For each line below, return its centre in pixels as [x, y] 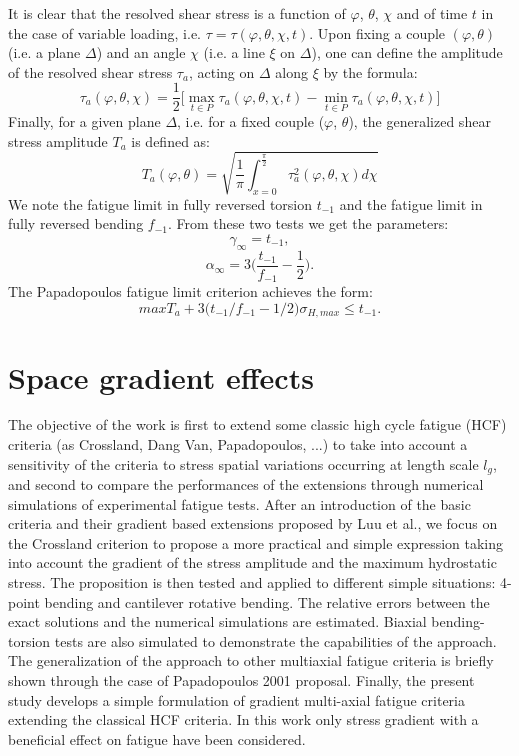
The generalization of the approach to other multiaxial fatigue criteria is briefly [251, 660]
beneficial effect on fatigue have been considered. [157, 738]
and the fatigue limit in [411, 203]
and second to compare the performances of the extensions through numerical [246, 484]
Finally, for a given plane [84, 121]
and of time [432, 13]
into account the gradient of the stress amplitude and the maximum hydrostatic [252, 562]
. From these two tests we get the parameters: [308, 223]
